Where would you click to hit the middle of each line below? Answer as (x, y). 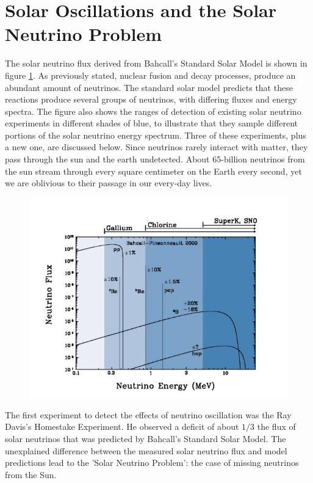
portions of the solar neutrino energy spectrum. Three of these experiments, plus (156, 135)
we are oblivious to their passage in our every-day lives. (109, 183)
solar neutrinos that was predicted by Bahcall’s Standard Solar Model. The (146, 438)
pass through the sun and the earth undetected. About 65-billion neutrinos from (155, 159)
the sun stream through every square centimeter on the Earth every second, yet (153, 171)
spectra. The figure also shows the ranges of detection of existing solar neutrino (153, 111)
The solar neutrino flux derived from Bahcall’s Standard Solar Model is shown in (156, 63)
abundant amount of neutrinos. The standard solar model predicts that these (149, 87)
